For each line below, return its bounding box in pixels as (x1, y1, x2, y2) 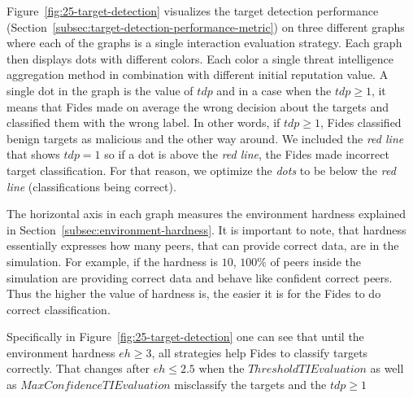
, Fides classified (320, 114, 402, 131)
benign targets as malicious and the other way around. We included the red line (7, 129, 404, 147)
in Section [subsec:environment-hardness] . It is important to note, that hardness (7, 221, 406, 238)
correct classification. (7, 300, 111, 317)
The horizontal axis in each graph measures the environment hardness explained (7, 205, 406, 222)
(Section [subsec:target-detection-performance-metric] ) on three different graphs (7, 18, 405, 35)
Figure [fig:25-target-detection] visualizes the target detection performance (7, 2, 379, 19)
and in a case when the (216, 81, 332, 98)
